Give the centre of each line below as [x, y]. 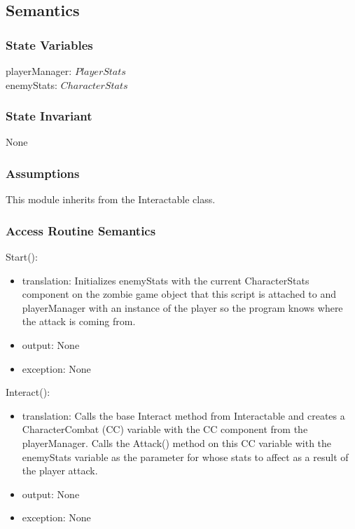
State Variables [49, 44]
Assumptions [43, 173]
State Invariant [49, 116]
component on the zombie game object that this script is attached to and [179, 294]
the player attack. [60, 470]
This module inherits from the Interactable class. [111, 199]
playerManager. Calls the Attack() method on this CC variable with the [177, 442]
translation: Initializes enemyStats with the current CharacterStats [166, 280]
